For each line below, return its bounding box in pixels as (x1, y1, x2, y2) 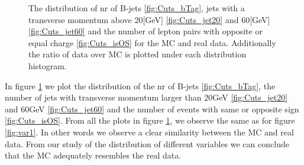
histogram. (28, 59, 67, 72)
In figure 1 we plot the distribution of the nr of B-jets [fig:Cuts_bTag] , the (5, 79, 276, 92)
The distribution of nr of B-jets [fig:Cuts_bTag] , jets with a (28, 2, 245, 14)
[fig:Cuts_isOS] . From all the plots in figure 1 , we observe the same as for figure (5, 114, 295, 127)
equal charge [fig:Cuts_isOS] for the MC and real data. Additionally (28, 36, 276, 48)
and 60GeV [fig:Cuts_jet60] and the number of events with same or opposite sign (5, 102, 299, 115)
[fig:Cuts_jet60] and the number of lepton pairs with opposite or (28, 25, 263, 37)
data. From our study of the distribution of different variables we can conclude (5, 137, 289, 150)
